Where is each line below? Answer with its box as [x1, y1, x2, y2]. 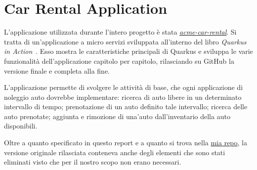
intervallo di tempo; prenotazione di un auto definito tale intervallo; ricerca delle [4, 101, 248, 112]
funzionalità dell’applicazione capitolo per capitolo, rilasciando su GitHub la [4, 55, 234, 66]
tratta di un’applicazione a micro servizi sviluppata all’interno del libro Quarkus [4, 36, 247, 46]
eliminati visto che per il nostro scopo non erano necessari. [4, 157, 181, 167]
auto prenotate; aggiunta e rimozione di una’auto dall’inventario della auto [4, 111, 230, 121]
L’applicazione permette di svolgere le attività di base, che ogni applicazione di [4, 82, 243, 92]
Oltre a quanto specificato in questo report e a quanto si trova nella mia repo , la [4, 137, 247, 148]
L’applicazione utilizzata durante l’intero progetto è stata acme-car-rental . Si [4, 27, 237, 37]
